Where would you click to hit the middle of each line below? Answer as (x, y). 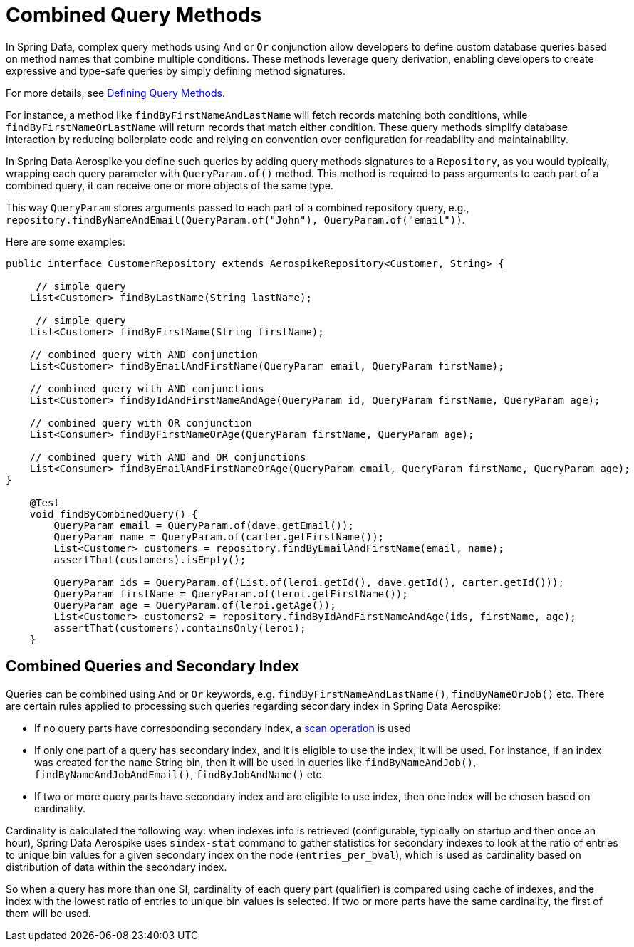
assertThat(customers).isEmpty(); (150, 559)
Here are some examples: (66, 241)
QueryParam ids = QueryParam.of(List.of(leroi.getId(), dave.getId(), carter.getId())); (309, 582)
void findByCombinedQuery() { (114, 514)
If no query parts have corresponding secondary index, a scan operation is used (223, 728)
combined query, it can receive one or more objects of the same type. (170, 185)
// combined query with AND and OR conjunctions (168, 457)
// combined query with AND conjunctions (147, 388)
